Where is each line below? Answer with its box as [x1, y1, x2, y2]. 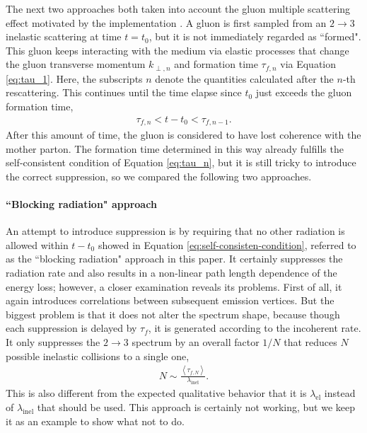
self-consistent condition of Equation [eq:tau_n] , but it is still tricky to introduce [6, 155, 356, 170]
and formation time [174, 57, 258, 71]
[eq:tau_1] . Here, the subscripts [6, 71, 143, 86]
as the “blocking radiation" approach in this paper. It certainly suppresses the [6, 251, 343, 266]
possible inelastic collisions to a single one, [6, 348, 190, 363]
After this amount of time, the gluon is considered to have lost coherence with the [6, 127, 361, 142]
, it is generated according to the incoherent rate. [148, 321, 361, 335]
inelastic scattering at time [6, 29, 122, 44]
